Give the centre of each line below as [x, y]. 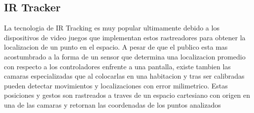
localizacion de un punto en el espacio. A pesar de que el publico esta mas [116, 47]
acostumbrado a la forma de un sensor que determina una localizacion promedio [125, 56]
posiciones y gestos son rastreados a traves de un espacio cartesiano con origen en [127, 95]
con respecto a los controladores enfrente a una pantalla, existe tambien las [117, 66]
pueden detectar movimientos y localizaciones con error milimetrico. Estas [116, 85]
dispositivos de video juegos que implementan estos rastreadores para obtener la [125, 37]
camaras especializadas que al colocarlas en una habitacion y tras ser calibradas [124, 76]
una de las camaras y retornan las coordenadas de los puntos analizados [112, 104]
